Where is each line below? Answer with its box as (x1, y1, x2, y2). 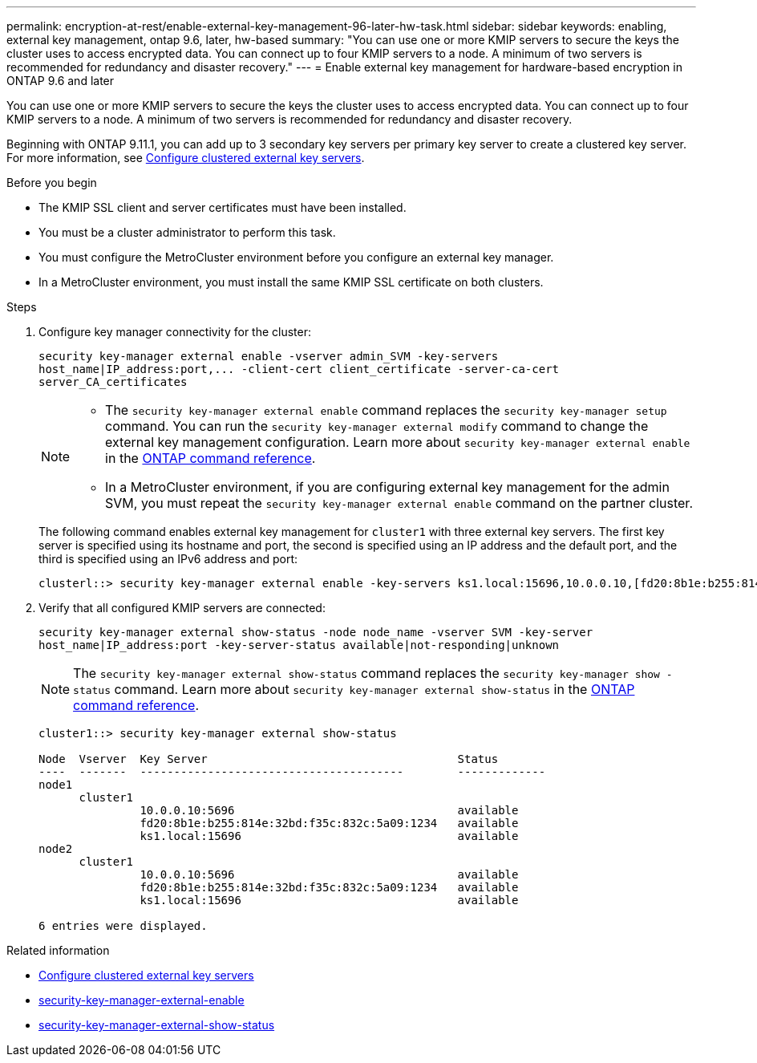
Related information (6, 943, 110, 957)
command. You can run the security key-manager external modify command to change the (105, 418, 649, 434)
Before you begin (6, 176, 97, 189)
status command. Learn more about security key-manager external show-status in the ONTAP (73, 681, 635, 697)
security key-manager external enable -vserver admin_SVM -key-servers (38, 350, 499, 363)
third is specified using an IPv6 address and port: (38, 552, 298, 566)
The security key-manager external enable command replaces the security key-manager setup (105, 402, 667, 418)
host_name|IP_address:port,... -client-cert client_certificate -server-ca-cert (38, 363, 560, 375)
